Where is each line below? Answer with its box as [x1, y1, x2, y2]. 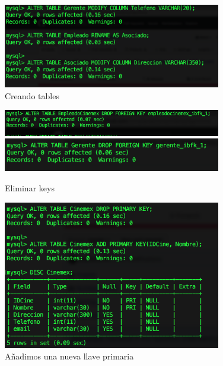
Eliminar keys [5, 182, 55, 194]
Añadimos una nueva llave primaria [5, 350, 134, 362]
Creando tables [5, 89, 59, 102]
